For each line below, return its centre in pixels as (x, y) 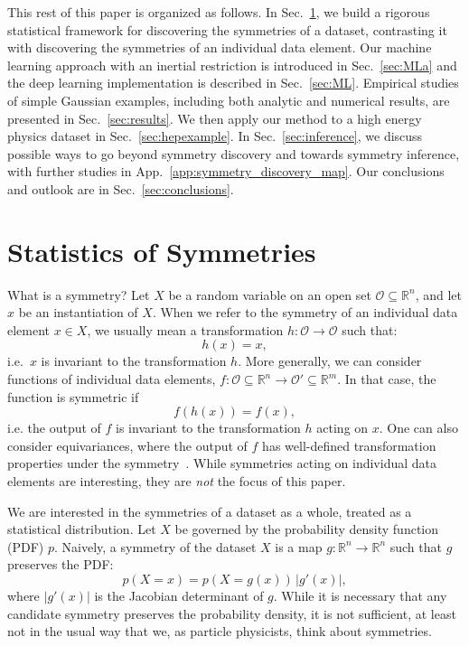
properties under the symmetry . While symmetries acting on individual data (222, 463)
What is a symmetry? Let (79, 294)
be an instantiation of (78, 312)
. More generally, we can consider (330, 361)
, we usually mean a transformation (185, 329)
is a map (299, 546)
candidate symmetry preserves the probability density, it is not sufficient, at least (232, 613)
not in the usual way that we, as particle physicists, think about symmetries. (220, 631)
